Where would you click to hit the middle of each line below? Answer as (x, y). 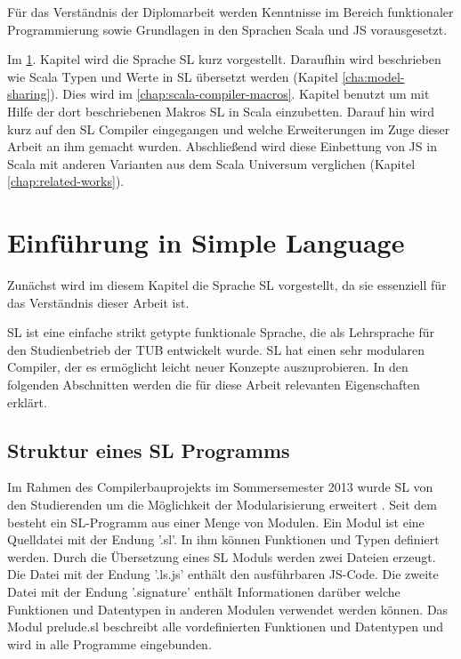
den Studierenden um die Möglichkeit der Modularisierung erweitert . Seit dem (222, 505)
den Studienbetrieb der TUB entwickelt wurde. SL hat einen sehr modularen (216, 349)
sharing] (29, 94)
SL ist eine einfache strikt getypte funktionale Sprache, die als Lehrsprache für (221, 332)
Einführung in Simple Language (206, 242)
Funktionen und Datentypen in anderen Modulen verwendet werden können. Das (228, 609)
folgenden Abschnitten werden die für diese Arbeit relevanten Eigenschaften (214, 385)
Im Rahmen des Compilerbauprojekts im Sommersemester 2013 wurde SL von (220, 487)
